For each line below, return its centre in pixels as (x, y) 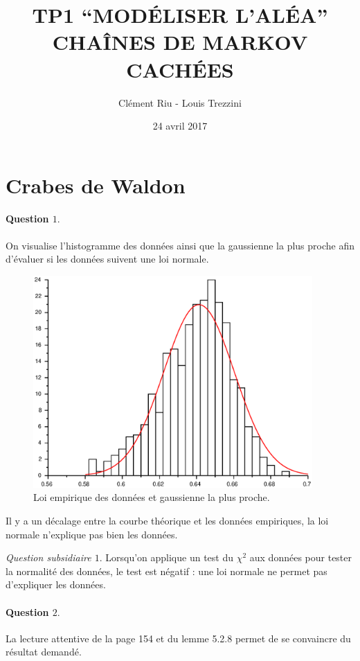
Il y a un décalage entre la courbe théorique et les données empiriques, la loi (167, 521)
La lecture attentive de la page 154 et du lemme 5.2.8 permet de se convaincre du (178, 638)
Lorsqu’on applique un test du (169, 557)
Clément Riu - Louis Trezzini (180, 102)
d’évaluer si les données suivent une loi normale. (107, 259)
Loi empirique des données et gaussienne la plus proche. (152, 497)
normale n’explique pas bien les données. (92, 534)
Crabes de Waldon (96, 185)
